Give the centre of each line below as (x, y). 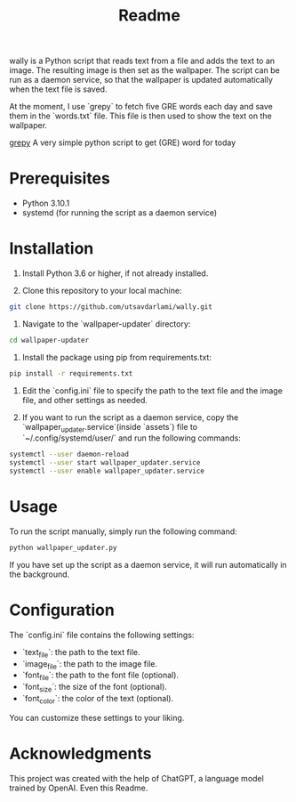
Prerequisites (60, 178)
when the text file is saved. (58, 89)
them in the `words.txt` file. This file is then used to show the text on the (141, 116)
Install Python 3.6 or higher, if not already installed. (115, 273)
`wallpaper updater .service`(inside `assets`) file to (110, 428)
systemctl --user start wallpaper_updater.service (105, 463)
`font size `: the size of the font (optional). (94, 688)
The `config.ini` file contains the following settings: (102, 635)
